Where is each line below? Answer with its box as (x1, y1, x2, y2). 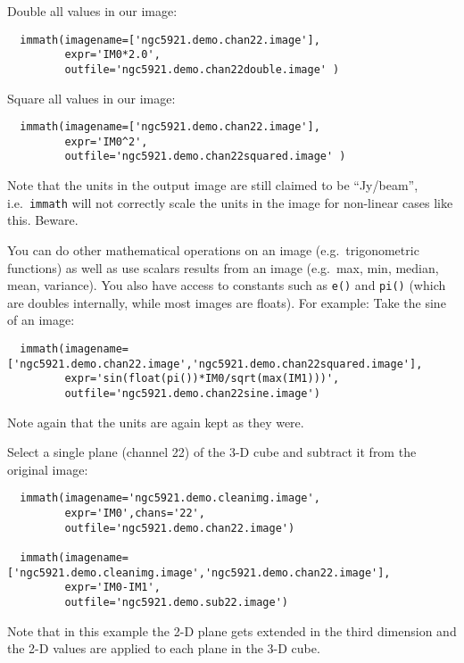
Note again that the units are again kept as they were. (7, 412, 304, 431)
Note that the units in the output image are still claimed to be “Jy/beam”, (7, 176, 418, 195)
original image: (7, 460, 88, 478)
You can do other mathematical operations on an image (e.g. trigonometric (7, 240, 419, 259)
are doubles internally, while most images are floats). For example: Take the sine (7, 293, 446, 311)
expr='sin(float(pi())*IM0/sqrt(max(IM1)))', (64, 372, 340, 385)
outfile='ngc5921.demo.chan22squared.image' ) (64, 150, 346, 163)
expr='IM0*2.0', (64, 48, 161, 62)
